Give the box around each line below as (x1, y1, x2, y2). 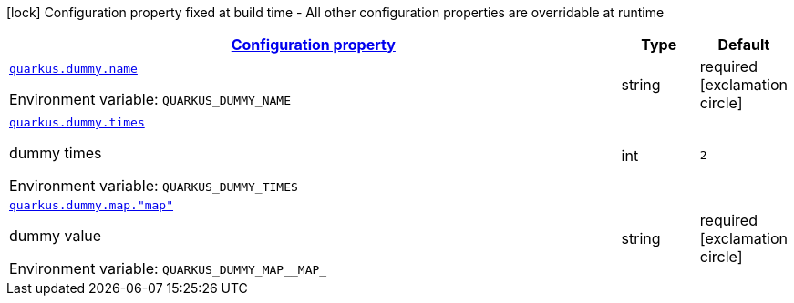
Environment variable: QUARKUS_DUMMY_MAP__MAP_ (9, 259, 327, 278)
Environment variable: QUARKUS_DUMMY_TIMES (9, 177, 298, 195)
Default (717, 35, 770, 54)
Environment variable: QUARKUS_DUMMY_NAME (9, 89, 291, 108)
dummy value (9, 227, 102, 245)
